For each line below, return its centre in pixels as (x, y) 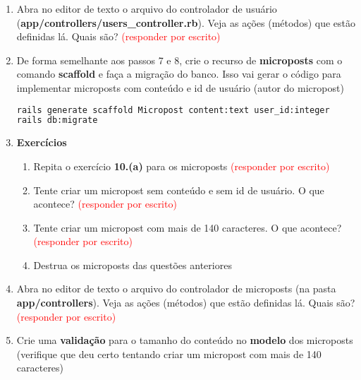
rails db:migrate (57, 120)
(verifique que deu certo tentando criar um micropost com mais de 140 (169, 354)
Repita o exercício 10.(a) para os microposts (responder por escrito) (182, 166)
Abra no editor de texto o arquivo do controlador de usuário (147, 8)
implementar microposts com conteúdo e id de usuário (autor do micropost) (180, 87)
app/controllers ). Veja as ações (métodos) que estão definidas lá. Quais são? (186, 303)
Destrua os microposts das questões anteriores (133, 265)
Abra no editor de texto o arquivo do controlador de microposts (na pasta (176, 289)
